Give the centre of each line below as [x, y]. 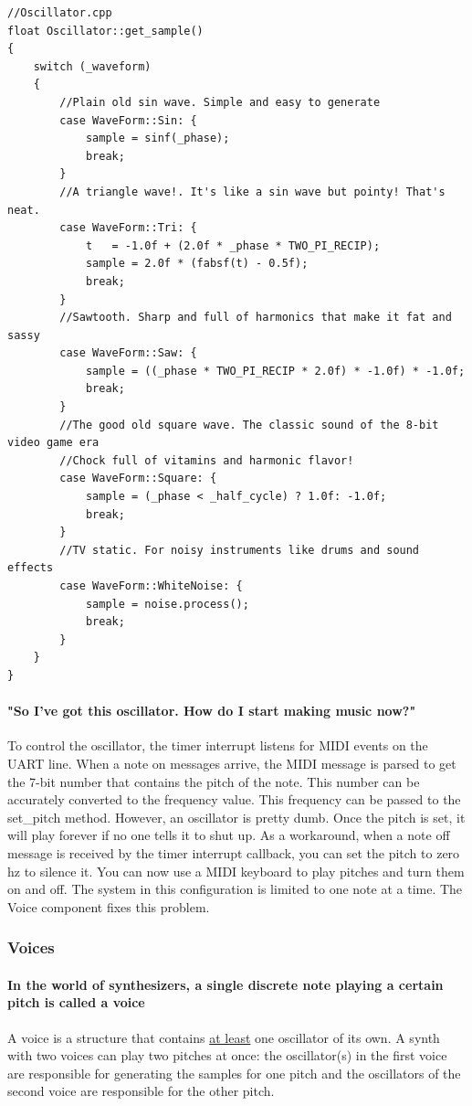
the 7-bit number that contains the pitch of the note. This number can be [214, 781]
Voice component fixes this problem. [109, 906]
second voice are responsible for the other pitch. [141, 1091]
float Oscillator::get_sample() [105, 31]
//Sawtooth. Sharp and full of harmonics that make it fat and [256, 318]
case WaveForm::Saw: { [128, 353]
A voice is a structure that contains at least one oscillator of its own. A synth [224, 1037]
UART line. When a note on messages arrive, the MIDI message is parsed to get [232, 763]
